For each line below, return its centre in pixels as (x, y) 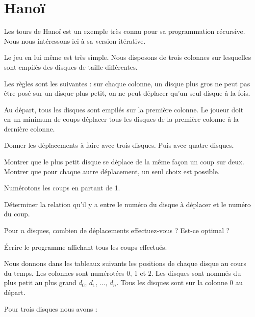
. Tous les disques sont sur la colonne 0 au (180, 282)
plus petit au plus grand (40, 282)
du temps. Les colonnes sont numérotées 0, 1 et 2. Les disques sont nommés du (123, 273)
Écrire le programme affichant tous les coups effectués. (86, 247)
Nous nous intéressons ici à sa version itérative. (75, 40)
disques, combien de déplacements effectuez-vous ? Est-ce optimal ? (128, 230)
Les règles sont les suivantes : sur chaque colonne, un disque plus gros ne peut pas (127, 83)
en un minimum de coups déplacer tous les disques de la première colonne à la (121, 119)
